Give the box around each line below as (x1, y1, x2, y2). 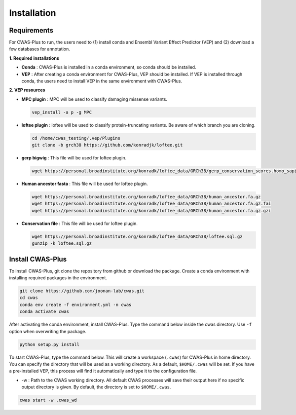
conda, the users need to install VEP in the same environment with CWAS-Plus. (21, 78, 183, 84)
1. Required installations (9, 55, 59, 61)
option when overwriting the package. (9, 328, 86, 334)
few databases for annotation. (9, 46, 70, 52)
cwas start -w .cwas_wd (19, 397, 77, 403)
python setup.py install (19, 341, 80, 347)
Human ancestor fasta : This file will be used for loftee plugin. (21, 181, 148, 187)
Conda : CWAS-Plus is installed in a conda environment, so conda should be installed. (21, 64, 197, 70)
